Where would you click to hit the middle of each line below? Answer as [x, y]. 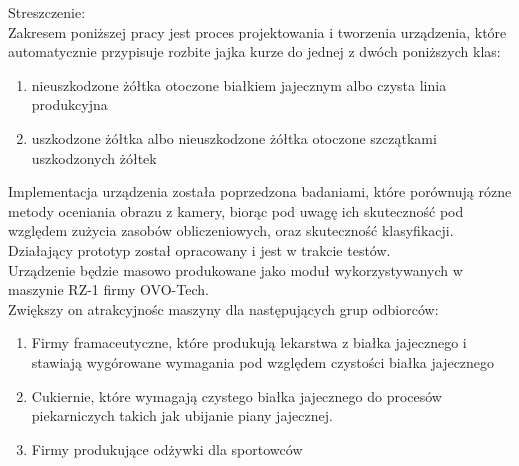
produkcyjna [69, 104]
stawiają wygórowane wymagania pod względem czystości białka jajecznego [263, 361]
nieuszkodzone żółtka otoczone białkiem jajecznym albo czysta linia [239, 84]
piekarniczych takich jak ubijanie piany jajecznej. [182, 415]
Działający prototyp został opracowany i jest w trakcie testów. [199, 249]
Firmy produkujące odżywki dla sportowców [167, 448]
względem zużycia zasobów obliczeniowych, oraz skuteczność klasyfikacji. [231, 230]
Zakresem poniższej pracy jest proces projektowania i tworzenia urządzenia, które [257, 31]
